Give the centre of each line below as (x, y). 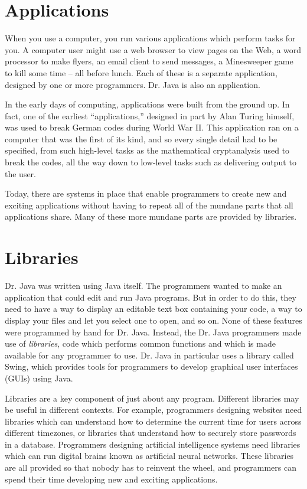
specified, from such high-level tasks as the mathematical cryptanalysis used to (147, 150)
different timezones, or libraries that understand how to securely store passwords (151, 433)
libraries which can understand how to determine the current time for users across (153, 421)
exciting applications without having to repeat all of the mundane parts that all (149, 205)
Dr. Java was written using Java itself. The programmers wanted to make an (143, 286)
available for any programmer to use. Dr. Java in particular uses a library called (149, 355)
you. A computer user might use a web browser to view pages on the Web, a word (153, 49)
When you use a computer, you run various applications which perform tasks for (150, 38)
